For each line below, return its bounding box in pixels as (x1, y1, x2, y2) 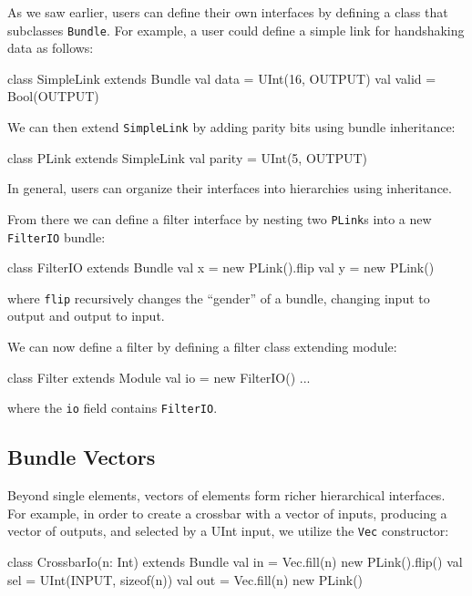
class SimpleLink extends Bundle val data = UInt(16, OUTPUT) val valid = (7, 68, 436, 87)
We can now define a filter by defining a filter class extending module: (7, 337, 397, 356)
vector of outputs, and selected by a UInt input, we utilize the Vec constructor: (7, 521, 449, 540)
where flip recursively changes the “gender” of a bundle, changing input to (7, 288, 430, 307)
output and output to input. (7, 306, 165, 325)
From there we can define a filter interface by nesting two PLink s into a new (7, 209, 432, 228)
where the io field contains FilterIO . (7, 398, 218, 417)
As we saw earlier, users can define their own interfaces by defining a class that (7, 3, 448, 21)
